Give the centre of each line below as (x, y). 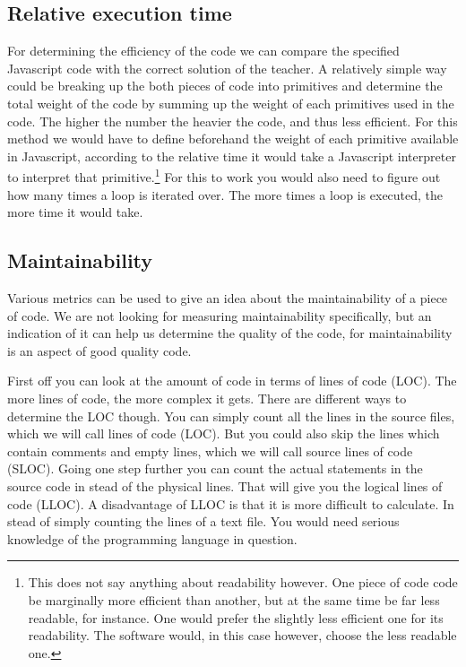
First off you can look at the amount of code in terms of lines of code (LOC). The (232, 381)
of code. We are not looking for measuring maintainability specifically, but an (220, 315)
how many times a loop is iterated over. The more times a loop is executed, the (225, 194)
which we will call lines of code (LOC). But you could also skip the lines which (224, 433)
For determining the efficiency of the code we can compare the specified (203, 51)
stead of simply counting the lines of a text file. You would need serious (203, 521)
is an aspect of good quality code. (99, 350)
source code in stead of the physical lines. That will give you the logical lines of (225, 485)
